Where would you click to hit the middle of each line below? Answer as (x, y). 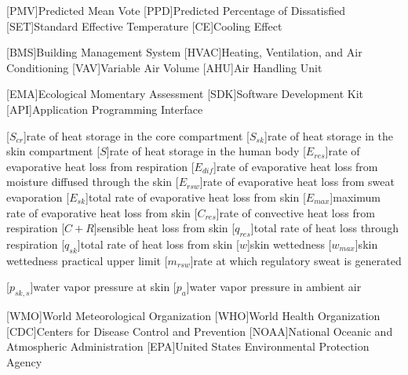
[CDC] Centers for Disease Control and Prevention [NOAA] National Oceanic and (200, 331)
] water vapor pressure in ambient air (274, 287)
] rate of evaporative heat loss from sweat (297, 182)
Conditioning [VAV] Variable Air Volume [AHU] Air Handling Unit (164, 67)
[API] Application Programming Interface (105, 109)
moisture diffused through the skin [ (93, 182)
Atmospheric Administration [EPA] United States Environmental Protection (188, 346)
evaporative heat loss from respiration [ (100, 166)
